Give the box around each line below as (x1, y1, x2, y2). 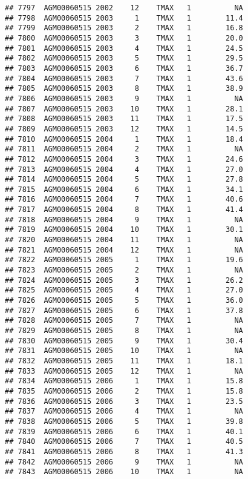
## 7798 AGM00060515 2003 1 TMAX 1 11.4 (5, 13, 243, 22)
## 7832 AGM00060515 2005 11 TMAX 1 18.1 (5, 356, 243, 365)
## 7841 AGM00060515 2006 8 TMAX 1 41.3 (5, 447, 243, 456)
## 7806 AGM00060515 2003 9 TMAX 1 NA (5, 94, 243, 103)
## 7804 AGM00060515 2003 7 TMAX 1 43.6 (5, 74, 243, 83)
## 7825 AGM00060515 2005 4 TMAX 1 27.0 (5, 286, 243, 295)
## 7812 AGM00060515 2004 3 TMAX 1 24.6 (5, 154, 243, 164)
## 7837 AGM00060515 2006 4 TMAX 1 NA (5, 407, 243, 416)
